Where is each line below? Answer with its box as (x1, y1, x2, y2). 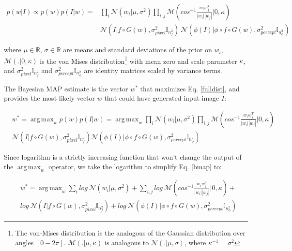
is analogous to (105, 237, 149, 247)
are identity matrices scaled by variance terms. (84, 65, 222, 75)
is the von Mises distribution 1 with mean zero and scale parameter (40, 54, 237, 66)
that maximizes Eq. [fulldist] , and (140, 83, 240, 93)
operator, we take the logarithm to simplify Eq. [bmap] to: (48, 161, 222, 171)
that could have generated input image (104, 93, 219, 103)
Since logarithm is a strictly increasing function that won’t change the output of (4, 151, 242, 162)
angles (15, 237, 34, 247)
